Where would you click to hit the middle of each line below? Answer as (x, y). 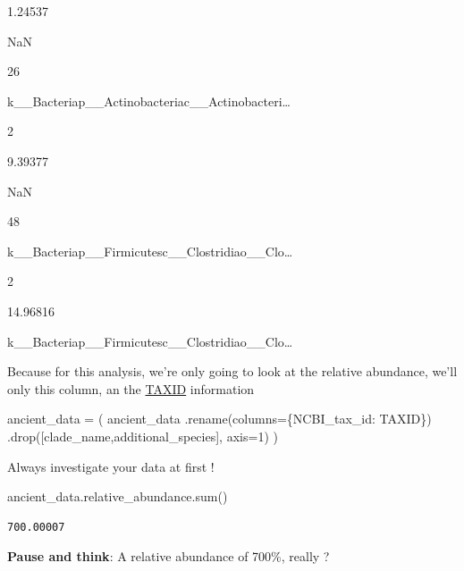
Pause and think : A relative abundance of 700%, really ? (169, 556)
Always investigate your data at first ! (111, 466)
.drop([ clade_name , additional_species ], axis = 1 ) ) (143, 436)
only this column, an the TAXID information (131, 388)
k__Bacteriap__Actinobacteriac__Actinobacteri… (149, 101)
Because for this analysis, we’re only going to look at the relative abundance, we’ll (232, 371)
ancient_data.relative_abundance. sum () (118, 496)
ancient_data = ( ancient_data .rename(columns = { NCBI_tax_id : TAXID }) (219, 419)
